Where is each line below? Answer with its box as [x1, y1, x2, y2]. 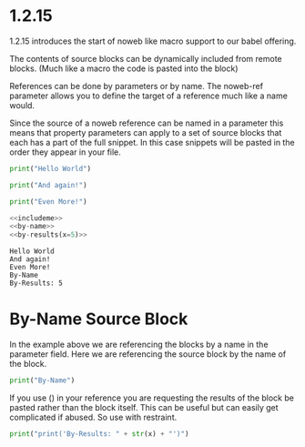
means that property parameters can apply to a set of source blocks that [9, 127, 282, 137]
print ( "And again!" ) [9, 180, 88, 189]
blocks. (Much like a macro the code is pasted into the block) [9, 63, 239, 74]
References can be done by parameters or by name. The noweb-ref [9, 80, 264, 91]
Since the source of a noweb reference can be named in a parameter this [9, 117, 284, 128]
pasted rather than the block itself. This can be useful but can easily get [9, 402, 280, 412]
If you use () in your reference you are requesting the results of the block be [9, 392, 294, 403]
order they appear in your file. [9, 147, 121, 157]
